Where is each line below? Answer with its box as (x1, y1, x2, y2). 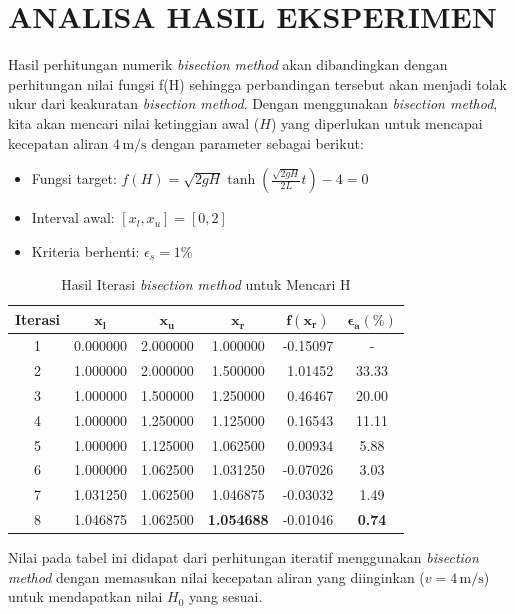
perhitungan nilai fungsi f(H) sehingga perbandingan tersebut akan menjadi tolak (8, 73, 508, 94)
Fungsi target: (31, 168, 117, 189)
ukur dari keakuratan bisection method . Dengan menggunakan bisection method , (8, 93, 498, 114)
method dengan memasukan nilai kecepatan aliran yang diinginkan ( (8, 566, 425, 587)
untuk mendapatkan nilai (8, 586, 163, 607)
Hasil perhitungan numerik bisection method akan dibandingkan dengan (8, 54, 448, 75)
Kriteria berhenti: (31, 240, 140, 261)
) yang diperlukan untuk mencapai (270, 112, 483, 133)
